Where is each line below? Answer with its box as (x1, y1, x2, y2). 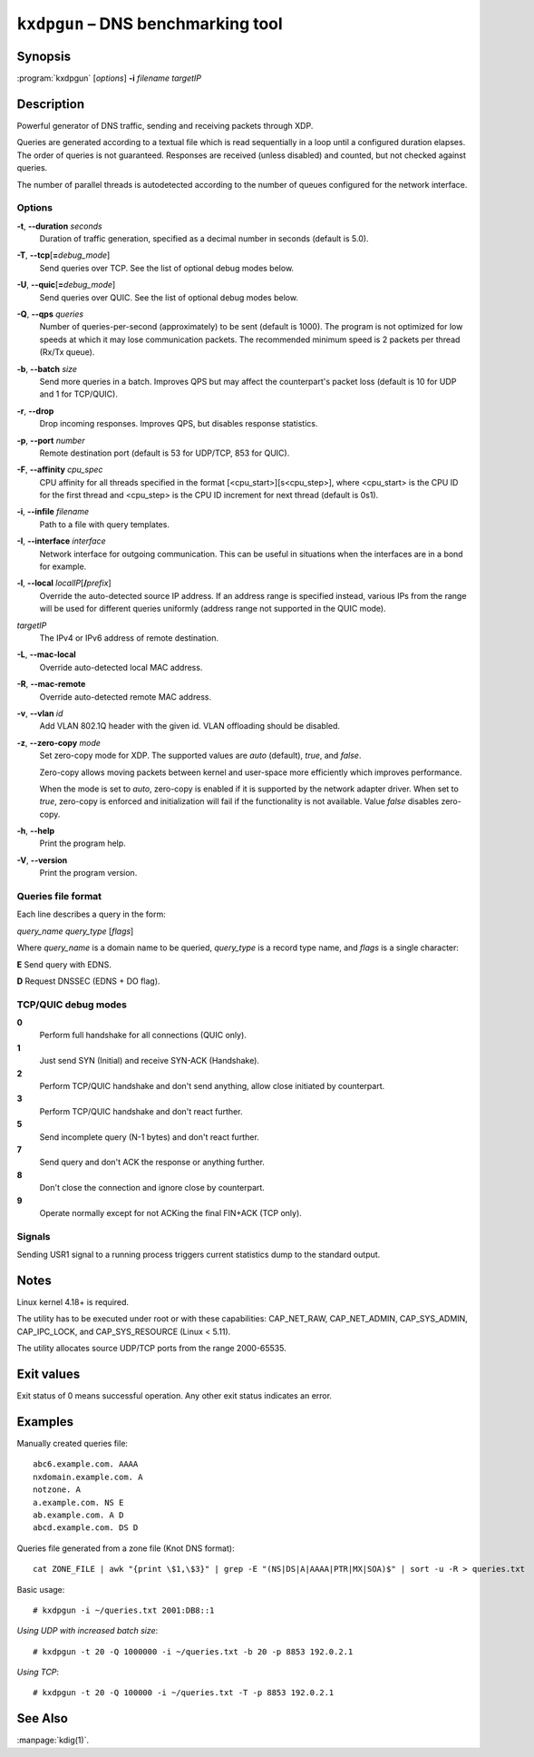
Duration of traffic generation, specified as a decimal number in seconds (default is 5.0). (39, 233, 369, 244)
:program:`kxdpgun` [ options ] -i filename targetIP (16, 73, 202, 83)
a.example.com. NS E (33, 1497, 124, 1507)
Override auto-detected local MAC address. (39, 662, 203, 672)
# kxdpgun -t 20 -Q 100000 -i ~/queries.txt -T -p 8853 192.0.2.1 (33, 1688, 335, 1698)
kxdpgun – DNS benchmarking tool (16, 14, 283, 34)
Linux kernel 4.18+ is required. (16, 1297, 130, 1307)
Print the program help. (39, 838, 126, 849)
